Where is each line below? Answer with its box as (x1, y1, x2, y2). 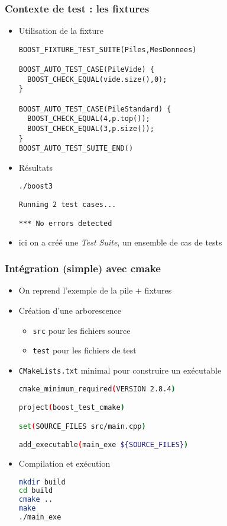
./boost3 (18, 181, 53, 190)
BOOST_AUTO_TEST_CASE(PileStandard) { (18, 104, 171, 113)
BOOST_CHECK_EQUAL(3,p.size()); (27, 125, 154, 133)
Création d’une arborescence (18, 304, 122, 316)
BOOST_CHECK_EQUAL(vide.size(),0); (27, 75, 167, 84)
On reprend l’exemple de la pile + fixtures (18, 284, 172, 297)
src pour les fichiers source (33, 324, 131, 336)
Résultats (18, 161, 53, 174)
